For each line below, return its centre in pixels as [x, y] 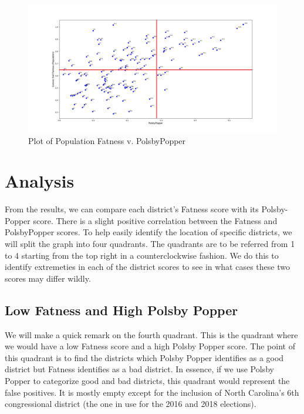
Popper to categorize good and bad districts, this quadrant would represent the [147, 381]
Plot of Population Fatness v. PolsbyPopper [107, 140]
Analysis [40, 181]
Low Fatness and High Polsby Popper [121, 310]
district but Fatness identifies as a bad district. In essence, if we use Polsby [139, 369]
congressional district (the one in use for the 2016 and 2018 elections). [131, 404]
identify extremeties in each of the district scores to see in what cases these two [147, 267]
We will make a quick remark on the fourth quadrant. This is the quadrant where [151, 334]
